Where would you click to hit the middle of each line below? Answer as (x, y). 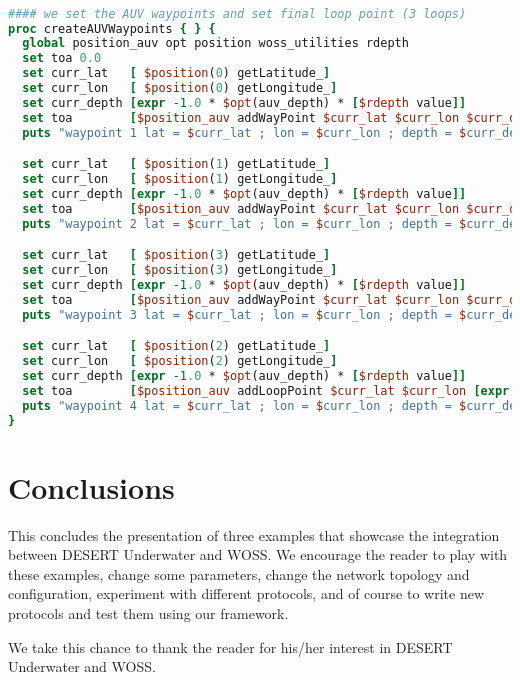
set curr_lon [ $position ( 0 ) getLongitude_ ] (180, 88)
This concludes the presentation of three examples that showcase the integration (254, 534)
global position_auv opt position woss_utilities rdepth (215, 43)
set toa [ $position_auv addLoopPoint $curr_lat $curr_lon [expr (266, 390)
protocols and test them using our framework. (148, 613)
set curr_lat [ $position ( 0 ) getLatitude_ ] (176, 73)
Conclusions (91, 486)
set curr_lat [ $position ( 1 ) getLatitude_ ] (176, 164)
